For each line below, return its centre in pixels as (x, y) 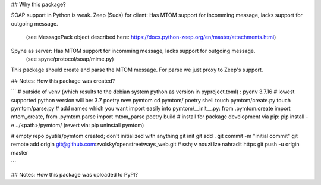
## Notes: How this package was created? (63, 81)
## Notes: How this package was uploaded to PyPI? (74, 174)
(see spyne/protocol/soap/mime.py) (70, 59)
